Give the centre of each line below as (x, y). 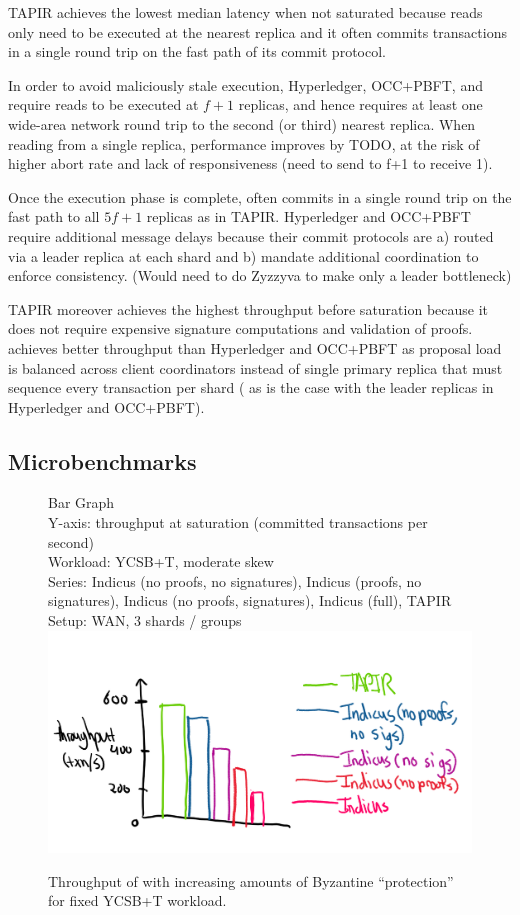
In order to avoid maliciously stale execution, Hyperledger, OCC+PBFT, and (245, 84)
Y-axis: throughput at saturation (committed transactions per (238, 522)
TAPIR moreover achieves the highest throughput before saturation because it (248, 308)
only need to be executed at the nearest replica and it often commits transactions (257, 31)
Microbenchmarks (102, 460)
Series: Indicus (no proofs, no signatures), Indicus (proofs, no (235, 580)
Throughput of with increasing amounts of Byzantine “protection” (251, 880)
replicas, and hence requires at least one (360, 104)
